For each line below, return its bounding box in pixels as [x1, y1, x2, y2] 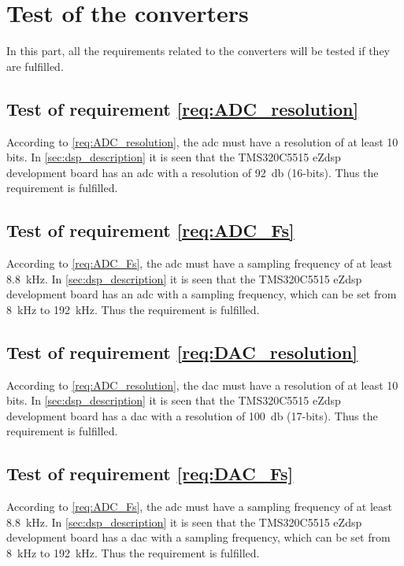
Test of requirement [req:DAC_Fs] [6, 461, 294, 486]
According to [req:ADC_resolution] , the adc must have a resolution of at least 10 [6, 133, 398, 150]
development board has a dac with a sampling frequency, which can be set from [6, 529, 391, 546]
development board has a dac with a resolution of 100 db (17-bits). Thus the [6, 407, 378, 424]
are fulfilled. [6, 57, 64, 74]
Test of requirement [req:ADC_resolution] [6, 96, 359, 120]
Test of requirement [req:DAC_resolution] [6, 339, 358, 364]
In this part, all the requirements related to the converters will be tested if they [6, 43, 391, 59]
